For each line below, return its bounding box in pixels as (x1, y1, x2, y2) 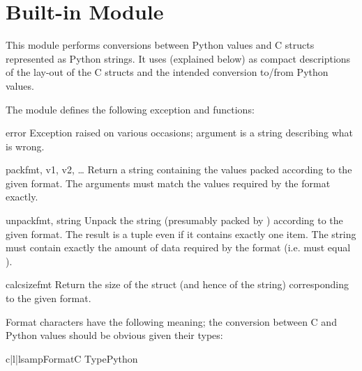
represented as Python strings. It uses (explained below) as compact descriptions (6, 51, 351, 65)
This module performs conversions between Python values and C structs (6, 38, 315, 52)
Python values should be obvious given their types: (6, 328, 223, 342)
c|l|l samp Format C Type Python (6, 351, 138, 365)
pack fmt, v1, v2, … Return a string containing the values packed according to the (6, 162, 352, 177)
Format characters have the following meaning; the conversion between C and (6, 314, 337, 329)
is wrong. (6, 139, 45, 153)
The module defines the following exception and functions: (6, 102, 255, 116)
